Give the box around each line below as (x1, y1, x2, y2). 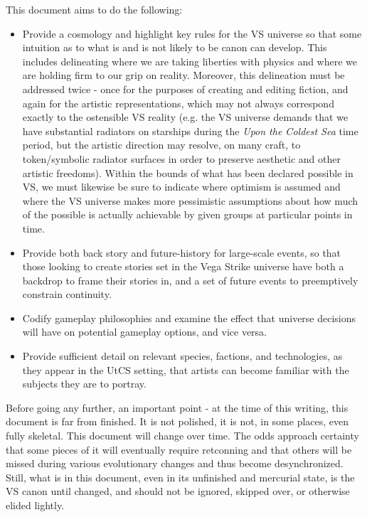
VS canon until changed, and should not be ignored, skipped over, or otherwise (6, 484, 350, 499)
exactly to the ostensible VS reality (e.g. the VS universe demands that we (22, 110, 349, 124)
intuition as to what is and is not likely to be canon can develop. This (22, 40, 327, 55)
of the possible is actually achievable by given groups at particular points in (22, 207, 353, 222)
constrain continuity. (22, 287, 112, 302)
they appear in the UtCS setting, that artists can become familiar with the (22, 362, 349, 377)
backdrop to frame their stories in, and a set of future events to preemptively (22, 272, 358, 287)
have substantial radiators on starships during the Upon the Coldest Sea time (22, 123, 358, 138)
